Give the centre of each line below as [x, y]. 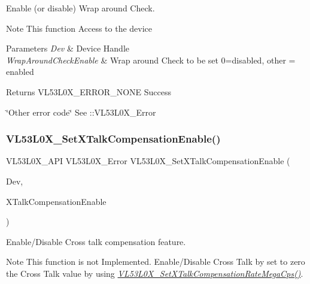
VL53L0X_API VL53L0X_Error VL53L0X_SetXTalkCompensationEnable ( [148, 161]
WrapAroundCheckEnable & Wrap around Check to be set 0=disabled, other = [151, 60]
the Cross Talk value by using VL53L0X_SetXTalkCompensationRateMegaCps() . [155, 273]
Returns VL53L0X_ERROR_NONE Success [89, 91]
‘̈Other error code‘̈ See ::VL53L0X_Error [81, 112]
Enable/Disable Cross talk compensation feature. [96, 241]
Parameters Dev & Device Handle [68, 48]
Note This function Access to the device [79, 28]
